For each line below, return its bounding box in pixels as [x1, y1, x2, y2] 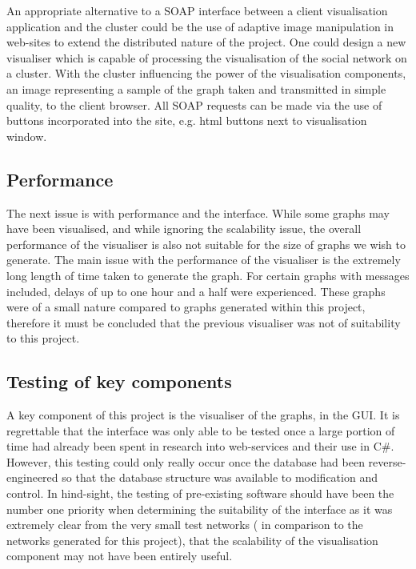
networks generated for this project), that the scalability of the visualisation [6, 531, 378, 548]
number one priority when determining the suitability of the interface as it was [6, 500, 393, 517]
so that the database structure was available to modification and [62, 469, 378, 486]
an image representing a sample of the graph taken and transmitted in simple [6, 80, 386, 97]
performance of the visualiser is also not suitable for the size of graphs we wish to [6, 235, 406, 252]
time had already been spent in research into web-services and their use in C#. [6, 438, 394, 455]
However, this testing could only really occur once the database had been [6, 453, 365, 470]
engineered [6, 469, 58, 486]
